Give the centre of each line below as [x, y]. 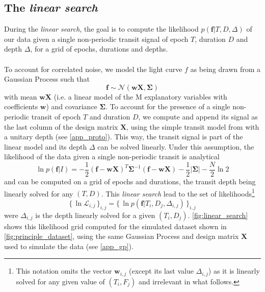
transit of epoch [56, 116]
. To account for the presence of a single [168, 106]
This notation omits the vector [64, 271]
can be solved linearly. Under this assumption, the [176, 146]
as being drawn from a [226, 69]
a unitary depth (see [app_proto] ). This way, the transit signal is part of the [124, 137]
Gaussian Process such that [47, 79]
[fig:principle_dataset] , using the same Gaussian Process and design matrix [122, 236]
